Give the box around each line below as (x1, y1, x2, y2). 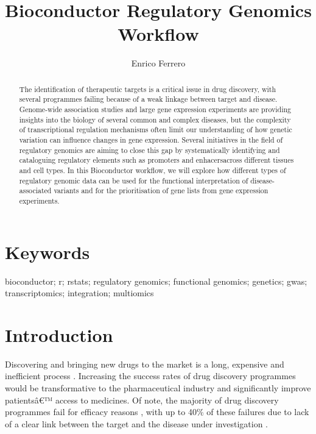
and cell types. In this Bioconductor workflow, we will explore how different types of (19, 165, 286, 175)
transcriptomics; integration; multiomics (5, 286, 154, 299)
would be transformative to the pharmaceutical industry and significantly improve (5, 382, 311, 394)
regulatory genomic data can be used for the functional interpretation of (19, 175, 248, 185)
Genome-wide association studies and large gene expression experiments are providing (19, 104, 292, 115)
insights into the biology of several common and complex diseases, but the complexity (19, 114, 291, 124)
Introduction (5, 322, 113, 347)
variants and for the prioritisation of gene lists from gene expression (54, 185, 269, 196)
